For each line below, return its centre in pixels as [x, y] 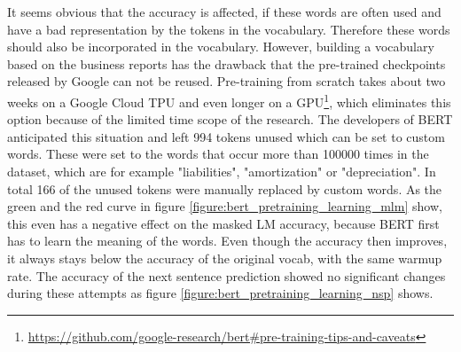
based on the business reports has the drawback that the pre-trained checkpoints [227, 63]
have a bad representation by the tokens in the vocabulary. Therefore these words [229, 29]
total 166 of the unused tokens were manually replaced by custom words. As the [225, 188]
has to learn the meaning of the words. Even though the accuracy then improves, [227, 241]
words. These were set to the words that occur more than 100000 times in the [218, 154]
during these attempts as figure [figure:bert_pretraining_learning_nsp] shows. [220, 293]
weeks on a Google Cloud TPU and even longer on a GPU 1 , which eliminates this [229, 100]
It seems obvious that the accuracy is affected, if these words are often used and [224, 12]
